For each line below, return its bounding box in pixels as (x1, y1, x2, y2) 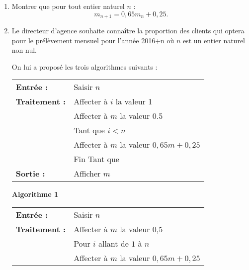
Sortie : (15, 168, 45, 180)
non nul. (11, 45, 37, 55)
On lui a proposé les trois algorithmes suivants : (11, 61, 158, 72)
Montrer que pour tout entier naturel (11, 1, 125, 11)
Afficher (74, 168, 101, 180)
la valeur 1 (115, 95, 153, 107)
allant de (98, 238, 129, 250)
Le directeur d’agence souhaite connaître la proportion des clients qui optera (11, 25, 245, 36)
